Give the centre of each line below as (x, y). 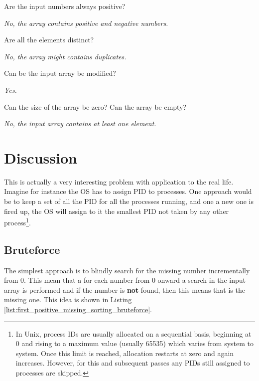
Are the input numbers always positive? (65, 6)
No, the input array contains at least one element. (80, 123)
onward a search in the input (201, 280)
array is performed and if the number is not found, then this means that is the (125, 289)
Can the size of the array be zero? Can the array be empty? (95, 106)
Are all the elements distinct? (49, 40)
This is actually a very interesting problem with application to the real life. (119, 181)
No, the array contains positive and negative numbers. (86, 23)
